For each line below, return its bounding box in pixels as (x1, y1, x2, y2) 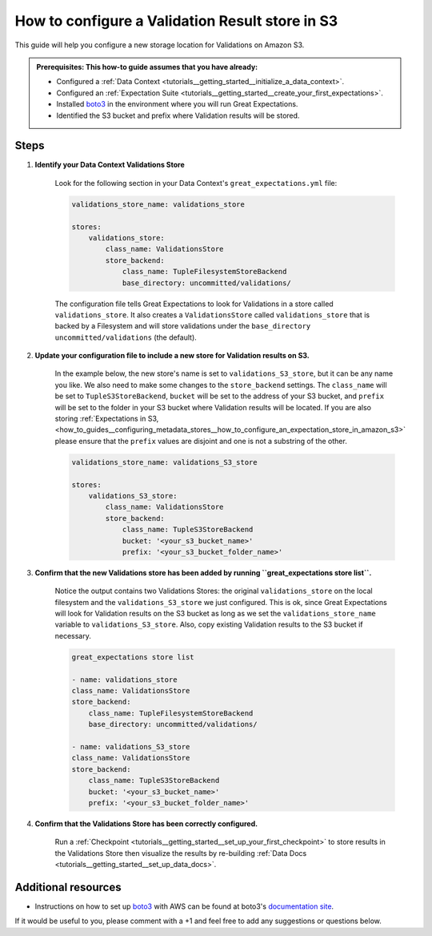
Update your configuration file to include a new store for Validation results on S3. (34, 351, 310, 361)
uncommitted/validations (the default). (54, 333, 198, 342)
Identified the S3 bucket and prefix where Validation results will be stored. (56, 111, 300, 120)
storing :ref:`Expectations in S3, (54, 414, 159, 424)
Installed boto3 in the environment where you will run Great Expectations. (56, 99, 298, 109)
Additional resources (14, 880, 122, 894)
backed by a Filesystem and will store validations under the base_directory (54, 321, 311, 331)
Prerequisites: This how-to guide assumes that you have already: (36, 62, 258, 71)
